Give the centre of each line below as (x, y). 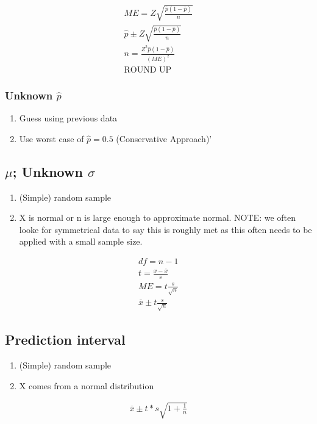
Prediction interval (65, 340)
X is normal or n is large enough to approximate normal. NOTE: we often (158, 217)
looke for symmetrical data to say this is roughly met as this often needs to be (166, 229)
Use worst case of (52, 138)
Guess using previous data (68, 118)
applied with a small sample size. (81, 241)
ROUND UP (148, 70)
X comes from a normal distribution (87, 385)
